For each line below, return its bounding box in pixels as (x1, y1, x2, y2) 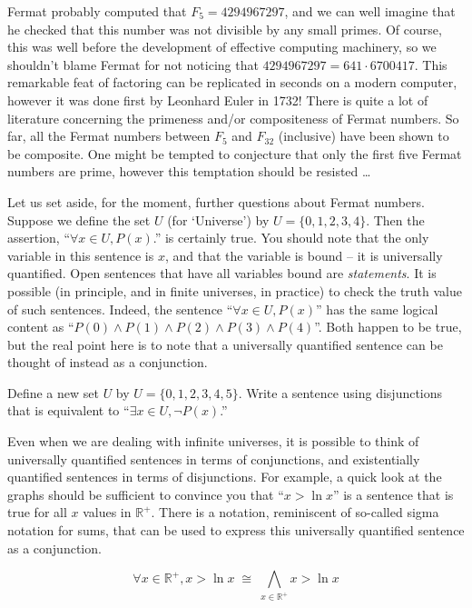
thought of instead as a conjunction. (7, 353, 208, 372)
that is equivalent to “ (7, 401, 130, 420)
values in (83, 503, 132, 522)
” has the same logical (316, 299, 438, 318)
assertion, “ (7, 228, 71, 247)
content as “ (7, 317, 74, 336)
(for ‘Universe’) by (167, 210, 270, 229)
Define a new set (7, 383, 99, 402)
